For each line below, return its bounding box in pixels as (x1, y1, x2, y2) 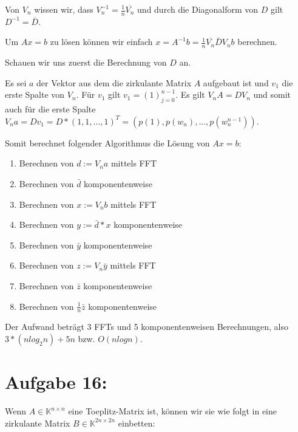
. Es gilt (175, 88, 205, 101)
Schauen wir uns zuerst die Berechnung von (5, 56, 167, 69)
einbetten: (118, 416, 155, 429)
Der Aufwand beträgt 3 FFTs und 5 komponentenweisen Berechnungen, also (5, 320, 289, 333)
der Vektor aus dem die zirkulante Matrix (36, 76, 192, 89)
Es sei (5, 76, 27, 89)
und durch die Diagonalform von (137, 3, 259, 15)
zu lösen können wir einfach (50, 35, 153, 48)
